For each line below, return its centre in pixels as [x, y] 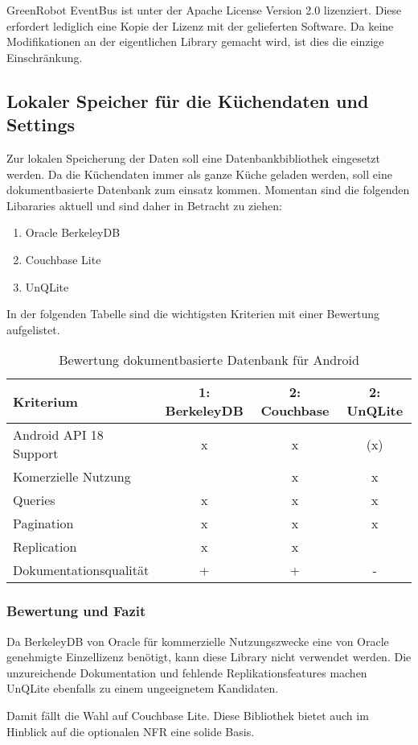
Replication [45, 547]
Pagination [43, 524]
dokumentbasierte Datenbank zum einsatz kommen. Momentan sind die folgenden [208, 190]
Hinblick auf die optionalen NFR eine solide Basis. [131, 731]
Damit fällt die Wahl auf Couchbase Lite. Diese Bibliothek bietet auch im [188, 715]
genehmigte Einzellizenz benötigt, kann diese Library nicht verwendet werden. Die [209, 657]
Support [36, 453]
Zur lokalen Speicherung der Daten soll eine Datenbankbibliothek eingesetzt [194, 157]
